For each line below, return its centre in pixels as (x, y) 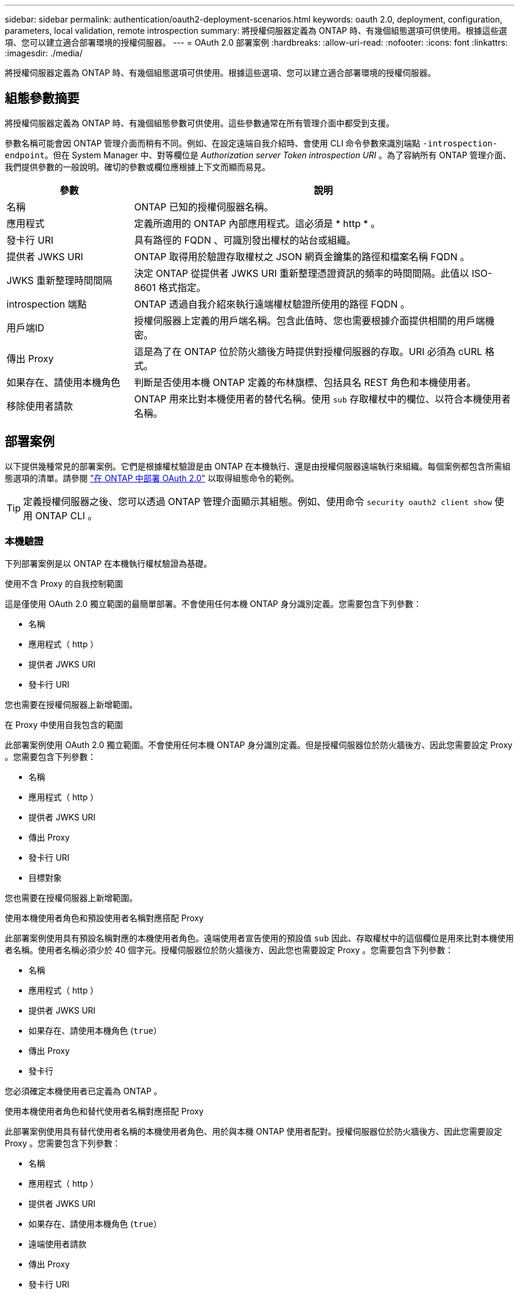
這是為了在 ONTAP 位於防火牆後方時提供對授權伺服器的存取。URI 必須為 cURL (308, 351)
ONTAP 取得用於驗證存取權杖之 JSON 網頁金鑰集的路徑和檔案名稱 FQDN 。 (302, 256)
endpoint (25, 155)
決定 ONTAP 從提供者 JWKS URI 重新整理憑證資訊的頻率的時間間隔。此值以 (302, 273)
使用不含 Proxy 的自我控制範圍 (64, 584)
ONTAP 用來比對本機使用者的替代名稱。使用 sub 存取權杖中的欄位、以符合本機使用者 (323, 399)
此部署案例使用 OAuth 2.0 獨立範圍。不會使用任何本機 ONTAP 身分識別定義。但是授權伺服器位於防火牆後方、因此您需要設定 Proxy (259, 745)
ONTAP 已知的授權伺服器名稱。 (204, 207)
